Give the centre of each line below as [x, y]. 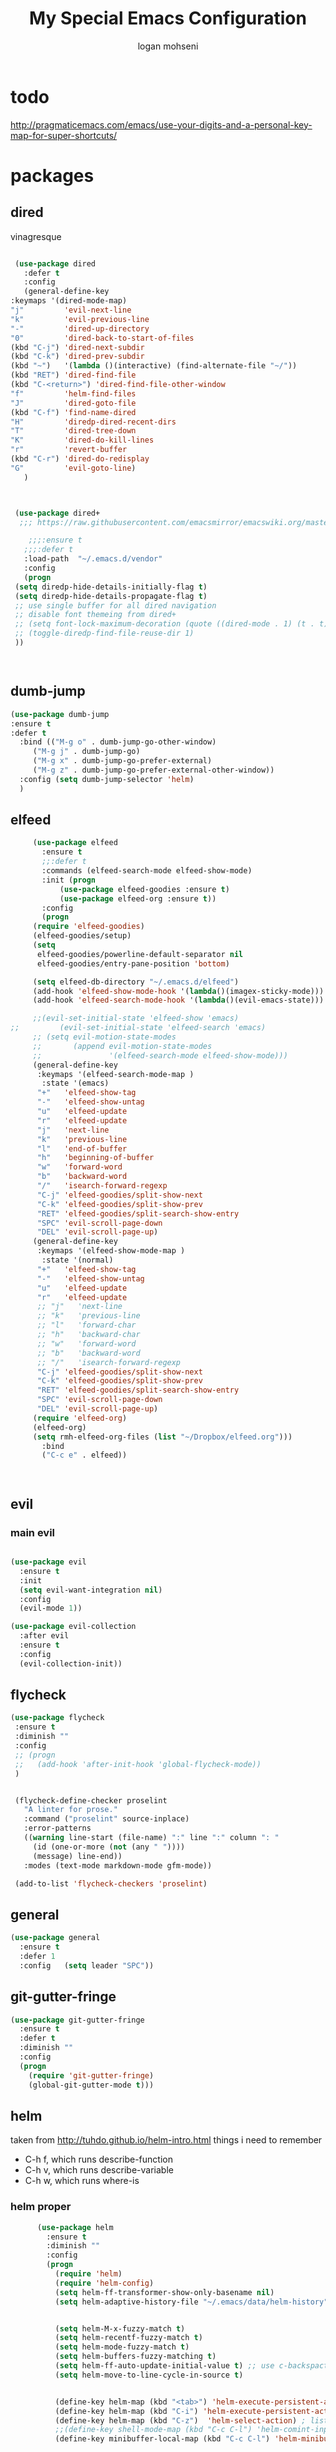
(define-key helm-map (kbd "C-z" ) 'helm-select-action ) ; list [191, 2420]
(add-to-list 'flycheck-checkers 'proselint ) [111, 1883]
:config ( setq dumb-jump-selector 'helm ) [107, 779]
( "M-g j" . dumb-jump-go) [86, 752]
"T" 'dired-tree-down [73, 431]
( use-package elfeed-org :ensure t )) [138, 898]
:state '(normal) [77, 1260]
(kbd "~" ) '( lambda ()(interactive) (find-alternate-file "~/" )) [154, 366]
